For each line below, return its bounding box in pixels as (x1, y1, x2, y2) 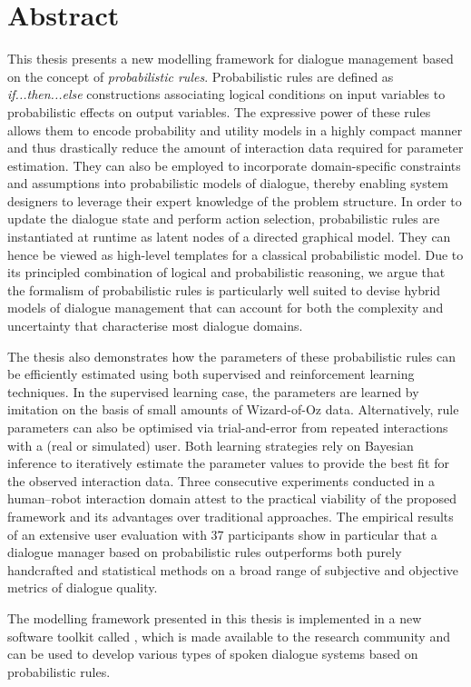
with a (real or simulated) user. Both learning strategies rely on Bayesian (7, 435, 414, 454)
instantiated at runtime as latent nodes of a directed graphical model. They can (7, 227, 451, 246)
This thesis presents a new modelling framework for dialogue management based (7, 49, 454, 68)
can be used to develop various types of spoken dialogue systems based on (7, 644, 418, 663)
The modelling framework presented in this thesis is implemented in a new (7, 608, 422, 627)
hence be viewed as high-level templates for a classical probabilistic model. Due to (7, 244, 464, 264)
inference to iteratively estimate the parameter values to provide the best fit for (7, 453, 449, 473)
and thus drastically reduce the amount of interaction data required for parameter (7, 138, 464, 157)
